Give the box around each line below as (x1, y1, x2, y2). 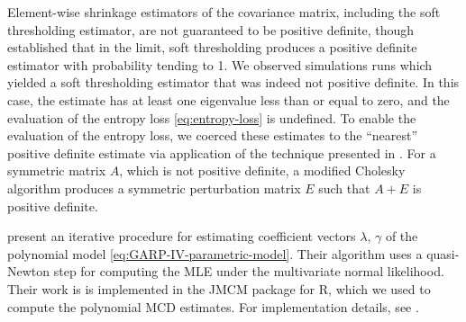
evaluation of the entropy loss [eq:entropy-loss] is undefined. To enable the (7, 108, 416, 127)
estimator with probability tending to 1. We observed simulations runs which (7, 55, 433, 74)
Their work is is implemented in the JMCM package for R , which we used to (7, 279, 431, 298)
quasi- (426, 244, 460, 263)
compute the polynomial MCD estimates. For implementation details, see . (7, 297, 419, 316)
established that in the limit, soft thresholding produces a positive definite (7, 38, 417, 57)
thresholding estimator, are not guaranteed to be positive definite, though (7, 20, 415, 39)
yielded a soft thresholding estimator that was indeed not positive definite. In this (7, 73, 460, 92)
